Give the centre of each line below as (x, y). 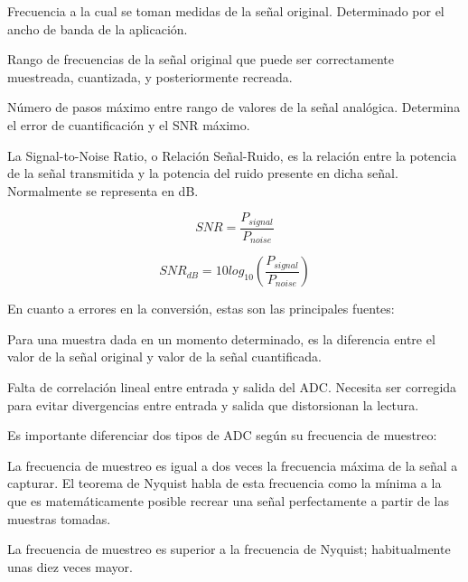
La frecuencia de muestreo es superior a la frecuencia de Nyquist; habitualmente (229, 549)
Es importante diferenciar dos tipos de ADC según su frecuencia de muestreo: (222, 435)
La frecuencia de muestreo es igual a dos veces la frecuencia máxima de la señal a (233, 465)
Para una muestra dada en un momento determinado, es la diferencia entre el (221, 338)
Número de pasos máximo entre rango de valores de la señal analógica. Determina (234, 107)
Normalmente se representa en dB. (103, 190)
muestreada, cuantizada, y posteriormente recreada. (150, 76)
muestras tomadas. (59, 518)
